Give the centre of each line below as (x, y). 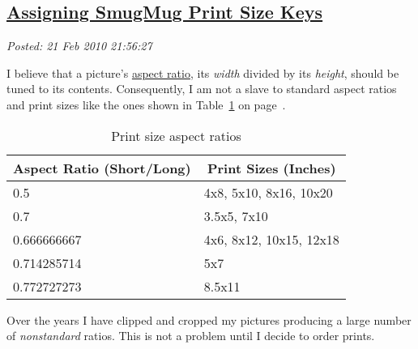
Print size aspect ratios (176, 135)
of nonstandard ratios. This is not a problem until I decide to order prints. (191, 336)
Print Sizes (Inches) (271, 168)
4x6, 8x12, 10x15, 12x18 (271, 239)
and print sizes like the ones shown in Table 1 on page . (146, 104)
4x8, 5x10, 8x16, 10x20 (268, 192)
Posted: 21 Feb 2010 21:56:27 (79, 46)
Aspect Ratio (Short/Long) (102, 168)
